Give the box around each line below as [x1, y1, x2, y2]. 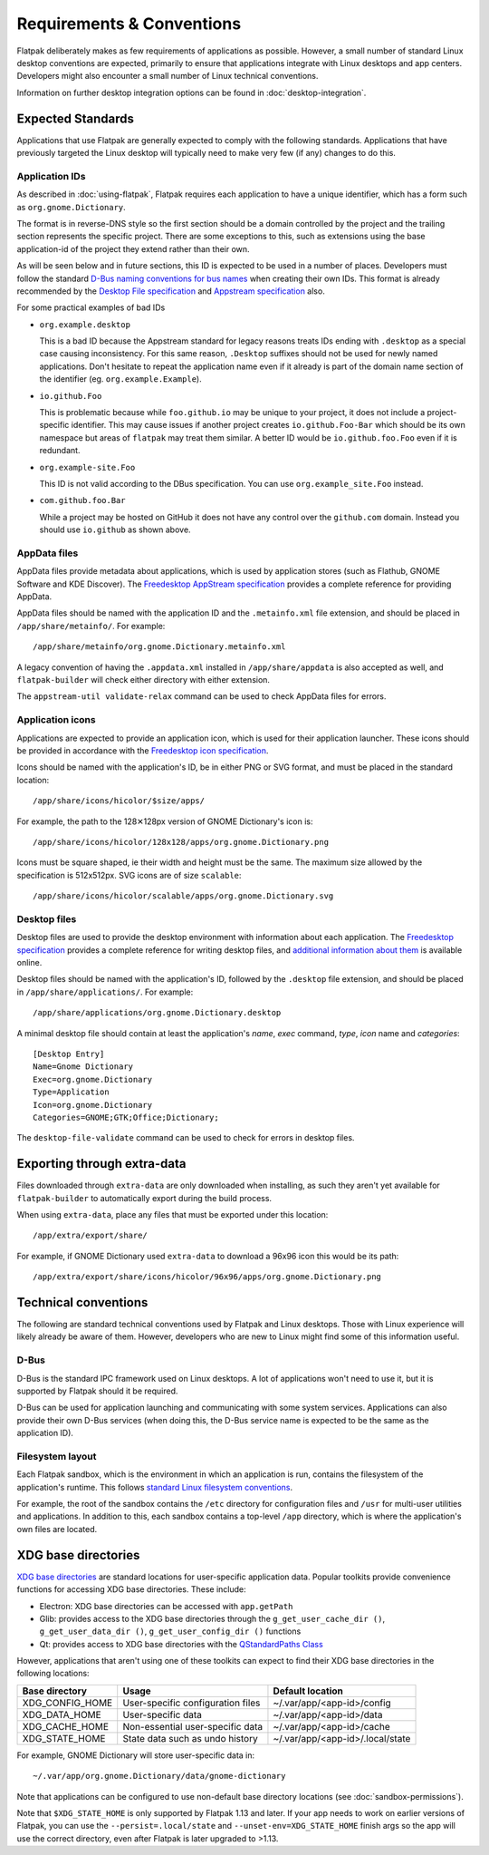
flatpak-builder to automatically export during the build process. [16, 1192, 272, 1203]
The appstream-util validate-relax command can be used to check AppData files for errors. [16, 691, 387, 702]
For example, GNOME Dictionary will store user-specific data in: [16, 1750, 255, 1761]
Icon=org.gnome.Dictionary [33, 1100, 153, 1110]
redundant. [39, 445, 81, 456]
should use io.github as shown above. [39, 524, 191, 535]
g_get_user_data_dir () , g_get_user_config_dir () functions [39, 1626, 302, 1636]
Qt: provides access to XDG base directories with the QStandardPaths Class [39, 1638, 323, 1649]
